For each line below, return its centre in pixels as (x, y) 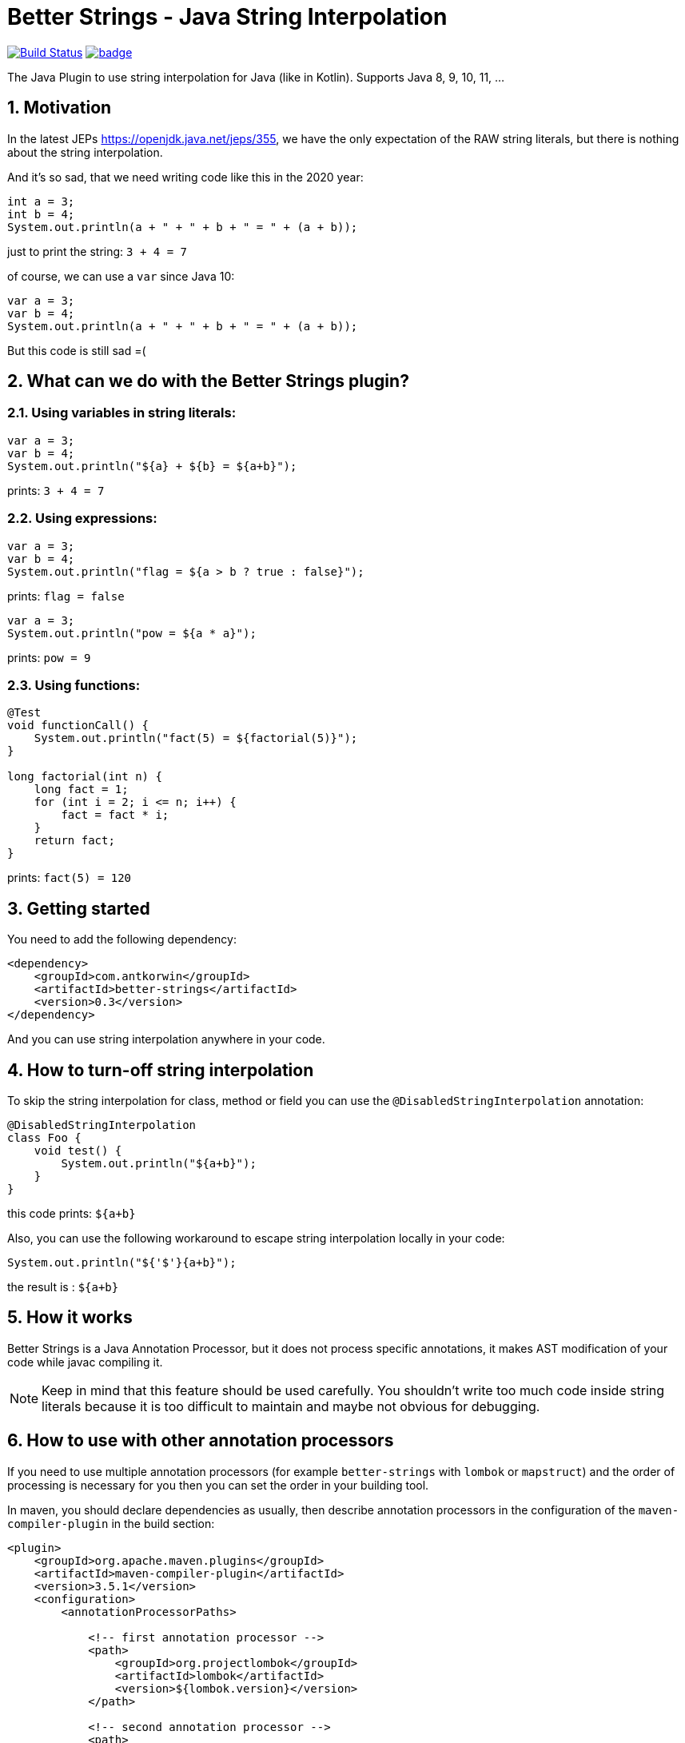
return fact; (74, 841)
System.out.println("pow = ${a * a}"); (132, 633)
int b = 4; (41, 214)
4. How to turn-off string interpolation (161, 1070)
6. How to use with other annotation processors (201, 1441)
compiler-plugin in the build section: (111, 1523)
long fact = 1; (81, 790)
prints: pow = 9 (49, 657)
